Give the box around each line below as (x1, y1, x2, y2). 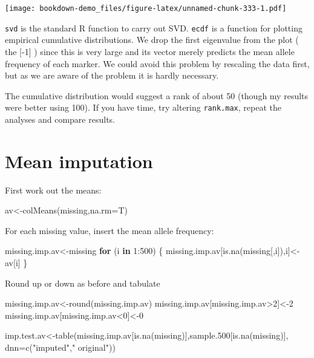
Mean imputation (5, 148, 153, 173)
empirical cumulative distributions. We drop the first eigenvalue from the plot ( (5, 33, 299, 46)
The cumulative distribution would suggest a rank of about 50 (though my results (5, 89, 309, 102)
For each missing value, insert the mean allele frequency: (5, 224, 214, 236)
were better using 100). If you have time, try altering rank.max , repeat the (5, 101, 281, 114)
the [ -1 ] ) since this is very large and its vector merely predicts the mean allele (5, 45, 295, 57)
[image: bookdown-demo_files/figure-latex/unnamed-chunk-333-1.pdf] (5, 4, 287, 13)
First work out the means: (5, 183, 102, 196)
